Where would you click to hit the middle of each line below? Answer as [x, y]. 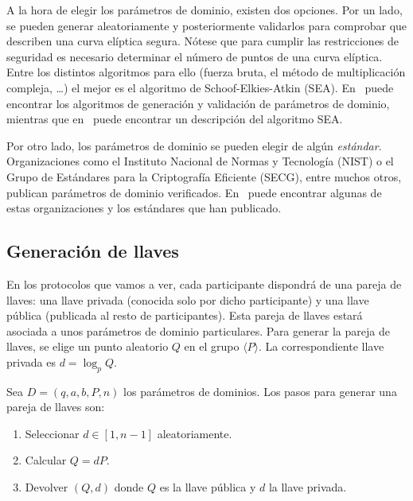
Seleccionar [52, 433]
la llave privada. [308, 487]
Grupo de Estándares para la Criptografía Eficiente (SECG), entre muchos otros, [204, 176]
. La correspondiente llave [321, 346]
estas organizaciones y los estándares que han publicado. [144, 208]
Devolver [47, 487]
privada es [31, 361]
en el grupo [212, 346]
